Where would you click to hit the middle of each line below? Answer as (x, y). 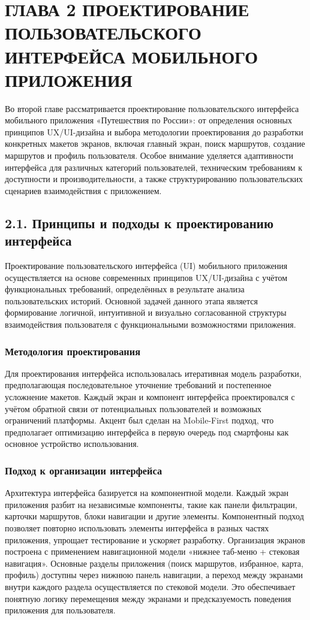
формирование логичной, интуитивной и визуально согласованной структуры (146, 312)
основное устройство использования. (72, 444)
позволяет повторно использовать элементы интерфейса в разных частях (137, 527)
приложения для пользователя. (60, 610)
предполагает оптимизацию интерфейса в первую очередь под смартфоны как (147, 432)
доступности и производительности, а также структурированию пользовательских (154, 179)
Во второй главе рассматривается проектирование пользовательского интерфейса (152, 108)
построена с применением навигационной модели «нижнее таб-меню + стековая (152, 551)
